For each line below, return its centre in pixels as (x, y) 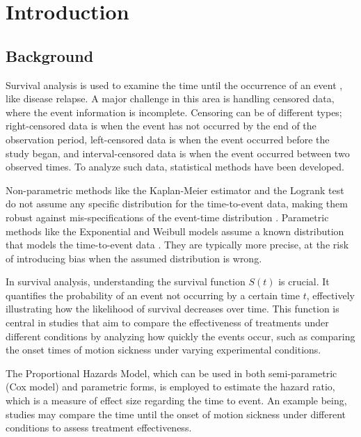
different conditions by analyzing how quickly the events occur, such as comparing (180, 336)
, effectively (330, 295)
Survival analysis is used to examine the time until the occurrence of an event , (174, 85)
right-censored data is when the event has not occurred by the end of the (161, 126)
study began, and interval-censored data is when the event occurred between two (178, 153)
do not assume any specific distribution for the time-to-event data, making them (177, 204)
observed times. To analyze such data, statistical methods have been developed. (175, 167)
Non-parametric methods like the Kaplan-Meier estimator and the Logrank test (175, 190)
